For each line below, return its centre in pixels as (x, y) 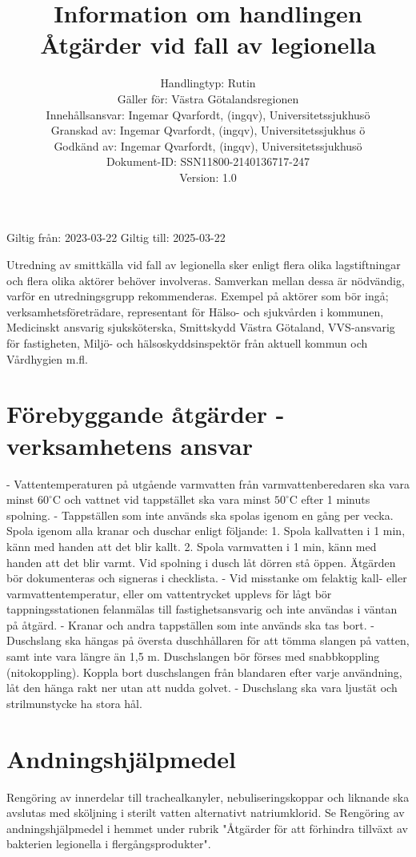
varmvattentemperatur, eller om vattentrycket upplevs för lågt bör (169, 593)
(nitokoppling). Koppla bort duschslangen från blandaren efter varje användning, (204, 672)
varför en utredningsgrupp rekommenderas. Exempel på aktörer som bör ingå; (198, 296)
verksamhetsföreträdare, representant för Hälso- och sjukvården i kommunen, (195, 311)
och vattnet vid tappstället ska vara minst (168, 499)
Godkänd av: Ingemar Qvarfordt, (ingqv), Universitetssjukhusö (208, 145)
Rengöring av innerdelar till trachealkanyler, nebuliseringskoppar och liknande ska (208, 797)
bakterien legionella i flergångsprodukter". (109, 844)
